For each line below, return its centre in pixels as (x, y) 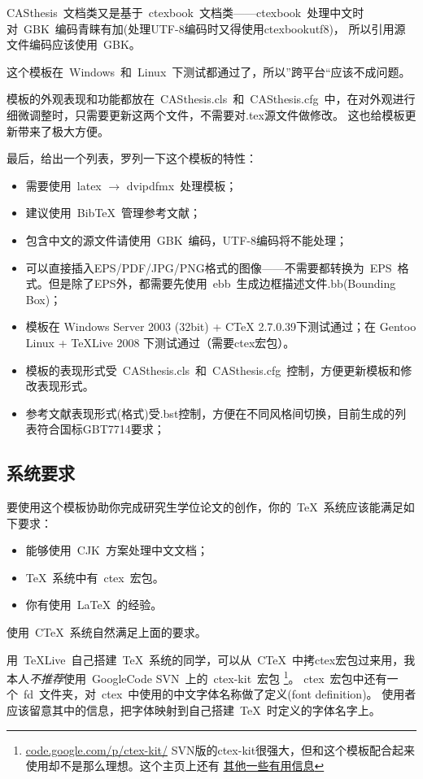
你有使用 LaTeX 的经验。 (94, 605)
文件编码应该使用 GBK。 (74, 44)
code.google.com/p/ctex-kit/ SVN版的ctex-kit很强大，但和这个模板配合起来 (220, 749)
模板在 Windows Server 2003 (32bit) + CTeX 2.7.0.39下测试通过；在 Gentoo (221, 326)
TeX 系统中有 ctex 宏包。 (95, 577)
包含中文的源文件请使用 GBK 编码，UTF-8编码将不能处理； (187, 239)
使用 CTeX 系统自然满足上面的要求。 (107, 632)
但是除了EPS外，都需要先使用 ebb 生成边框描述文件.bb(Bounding (222, 283)
